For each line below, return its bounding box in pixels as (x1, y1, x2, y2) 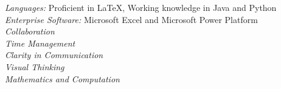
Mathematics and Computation (5, 72, 120, 85)
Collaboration (5, 25, 55, 38)
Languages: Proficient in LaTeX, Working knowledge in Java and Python (5, 1, 277, 13)
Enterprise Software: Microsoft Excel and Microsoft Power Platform (5, 13, 258, 25)
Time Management (5, 36, 75, 49)
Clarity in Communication (5, 48, 103, 61)
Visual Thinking (5, 60, 64, 73)
